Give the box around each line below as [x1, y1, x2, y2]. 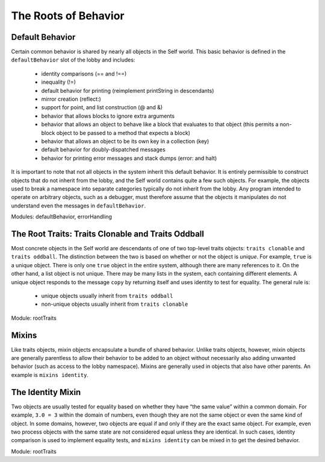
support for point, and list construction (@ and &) [41, 104, 163, 111]
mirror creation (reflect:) [41, 95, 102, 103]
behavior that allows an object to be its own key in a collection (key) [41, 138, 209, 145]
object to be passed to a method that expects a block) [56, 129, 191, 136]
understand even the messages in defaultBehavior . [11, 202, 146, 209]
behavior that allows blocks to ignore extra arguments [41, 112, 175, 119]
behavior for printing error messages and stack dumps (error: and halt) [41, 154, 217, 162]
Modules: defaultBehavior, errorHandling [11, 213, 113, 220]
